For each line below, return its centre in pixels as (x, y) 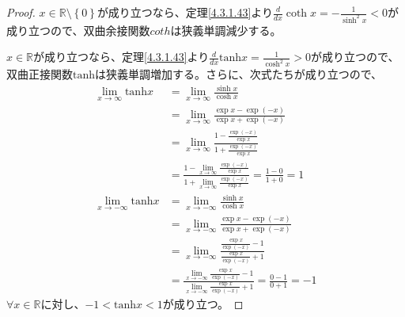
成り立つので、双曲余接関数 (78, 30)
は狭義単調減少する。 (226, 30)
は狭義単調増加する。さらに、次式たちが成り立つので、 (239, 74)
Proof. (21, 12)
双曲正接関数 (40, 74)
